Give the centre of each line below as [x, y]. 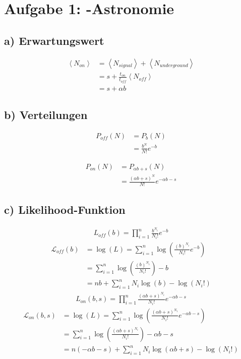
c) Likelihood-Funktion [65, 210]
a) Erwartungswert [54, 40]
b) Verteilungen [46, 115]
